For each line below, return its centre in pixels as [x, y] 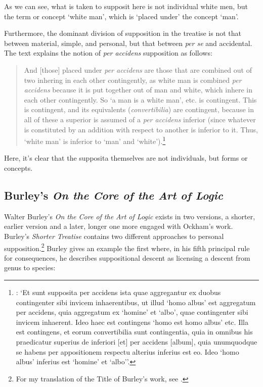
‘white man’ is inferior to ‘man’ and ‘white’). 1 [95, 140]
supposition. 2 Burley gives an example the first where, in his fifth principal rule [127, 247]
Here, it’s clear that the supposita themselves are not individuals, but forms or [126, 158]
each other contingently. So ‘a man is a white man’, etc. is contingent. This [140, 99]
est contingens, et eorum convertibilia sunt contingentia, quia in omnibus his [134, 332]
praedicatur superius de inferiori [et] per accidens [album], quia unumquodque [137, 341]
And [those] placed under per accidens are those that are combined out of [138, 69]
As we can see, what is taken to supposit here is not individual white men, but [126, 6]
